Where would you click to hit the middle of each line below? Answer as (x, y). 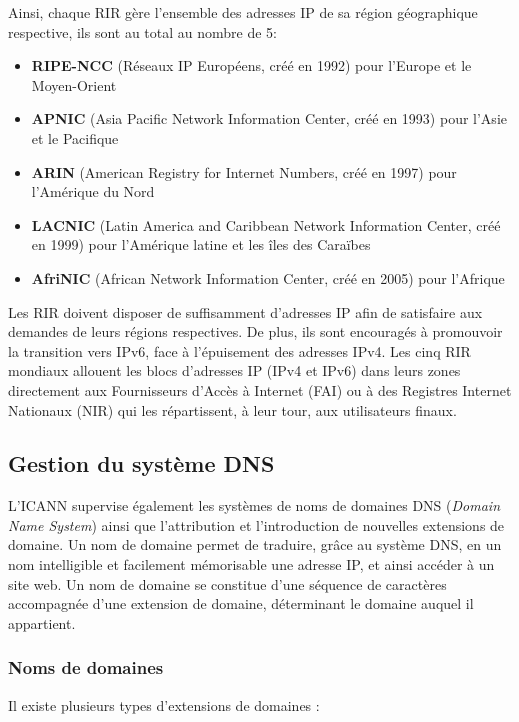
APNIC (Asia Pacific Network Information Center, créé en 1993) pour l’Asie (269, 118)
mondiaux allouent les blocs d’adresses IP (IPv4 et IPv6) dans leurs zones (234, 370)
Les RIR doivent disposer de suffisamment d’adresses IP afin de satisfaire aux (245, 311)
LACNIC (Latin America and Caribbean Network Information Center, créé (266, 224)
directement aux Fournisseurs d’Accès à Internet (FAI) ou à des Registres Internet (260, 389)
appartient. (42, 622)
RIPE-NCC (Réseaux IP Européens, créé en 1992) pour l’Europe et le (251, 65)
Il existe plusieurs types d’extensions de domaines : (164, 704)
